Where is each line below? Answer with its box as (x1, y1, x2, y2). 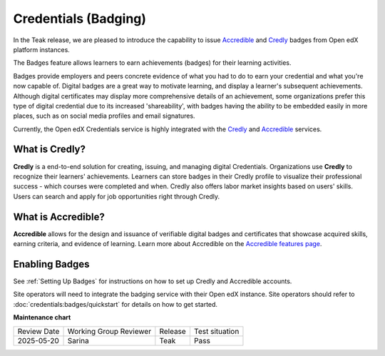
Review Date (17, 326, 60, 336)
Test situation (193, 326, 240, 336)
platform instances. (13, 45, 71, 54)
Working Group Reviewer (67, 326, 152, 336)
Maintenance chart (13, 313, 71, 322)
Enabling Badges (13, 258, 90, 270)
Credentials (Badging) (13, 11, 146, 26)
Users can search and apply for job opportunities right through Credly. (13, 192, 220, 200)
